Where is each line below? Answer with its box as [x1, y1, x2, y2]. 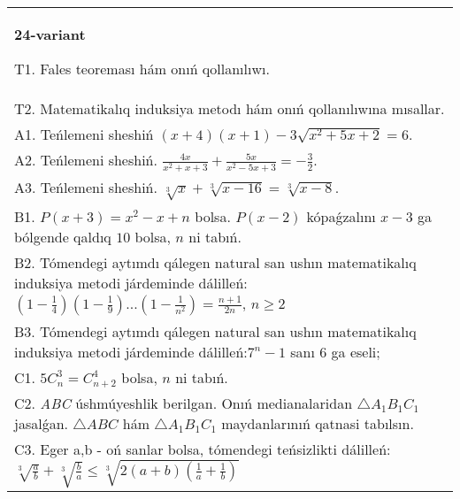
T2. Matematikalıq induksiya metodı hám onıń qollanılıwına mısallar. [14, 98, 445, 119]
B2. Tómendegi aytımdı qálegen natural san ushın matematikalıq [14, 251, 417, 273]
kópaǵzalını [306, 205, 376, 226]
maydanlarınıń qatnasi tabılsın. [221, 412, 414, 434]
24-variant [14, 24, 86, 44]
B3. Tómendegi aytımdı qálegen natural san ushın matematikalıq [14, 320, 417, 342]
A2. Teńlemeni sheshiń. [14, 150, 157, 170]
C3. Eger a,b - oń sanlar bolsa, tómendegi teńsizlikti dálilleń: [14, 438, 391, 459]
